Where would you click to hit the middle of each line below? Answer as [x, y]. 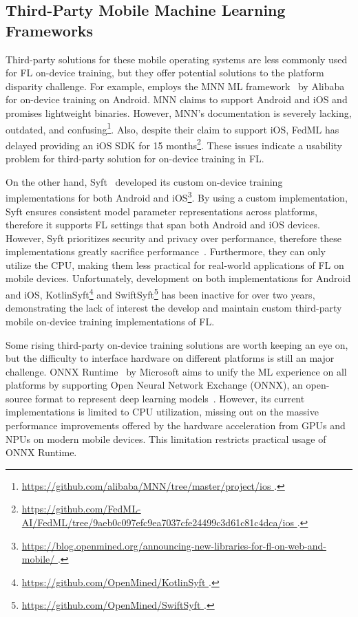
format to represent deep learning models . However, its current [170, 398]
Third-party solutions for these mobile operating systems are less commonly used [177, 59]
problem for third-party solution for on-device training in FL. [135, 159]
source [19, 398]
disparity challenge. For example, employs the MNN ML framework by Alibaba [175, 86]
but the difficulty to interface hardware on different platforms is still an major [170, 358]
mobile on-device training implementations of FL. [110, 321]
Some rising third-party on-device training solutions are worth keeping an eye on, [177, 344]
